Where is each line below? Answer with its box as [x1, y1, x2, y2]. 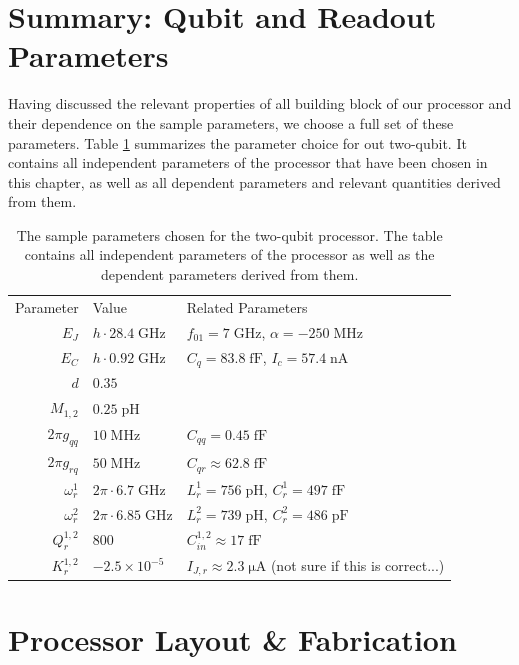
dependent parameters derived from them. [101, 264, 359, 285]
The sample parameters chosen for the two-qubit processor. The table [16, 224, 443, 245]
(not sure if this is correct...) [270, 554, 445, 575]
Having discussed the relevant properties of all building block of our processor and [8, 93, 512, 114]
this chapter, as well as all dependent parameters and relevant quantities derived [8, 171, 501, 192]
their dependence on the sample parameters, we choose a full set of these [8, 112, 454, 133]
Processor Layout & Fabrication [8, 618, 457, 659]
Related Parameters [186, 296, 308, 317]
